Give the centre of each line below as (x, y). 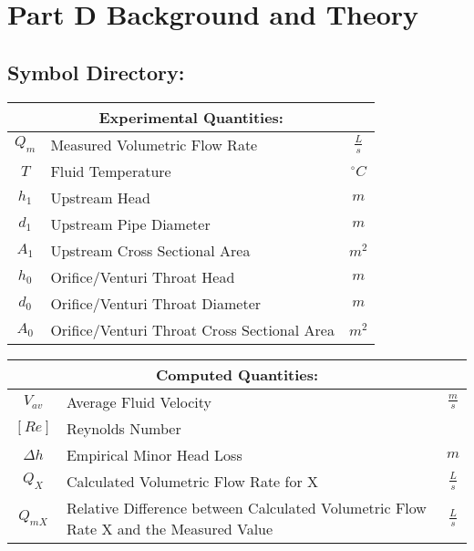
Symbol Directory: (96, 72)
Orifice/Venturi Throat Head (143, 276)
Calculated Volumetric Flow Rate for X (192, 481)
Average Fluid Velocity (139, 401)
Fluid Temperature (111, 171)
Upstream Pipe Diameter (130, 224)
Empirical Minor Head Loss (154, 454)
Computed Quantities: (237, 374)
